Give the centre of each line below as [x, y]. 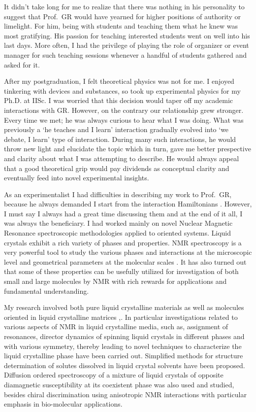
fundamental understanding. [47, 291]
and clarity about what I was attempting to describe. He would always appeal [122, 158]
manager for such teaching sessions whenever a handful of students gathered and [126, 54]
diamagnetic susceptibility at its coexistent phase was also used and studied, [119, 384]
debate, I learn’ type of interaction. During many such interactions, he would [120, 139]
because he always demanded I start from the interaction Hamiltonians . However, [128, 204]
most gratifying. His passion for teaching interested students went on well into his [127, 35]
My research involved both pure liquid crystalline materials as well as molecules [124, 307]
